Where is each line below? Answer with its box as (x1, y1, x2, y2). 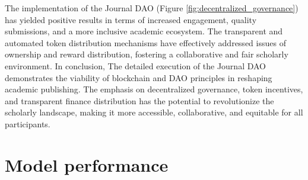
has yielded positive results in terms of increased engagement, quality (5, 13, 257, 25)
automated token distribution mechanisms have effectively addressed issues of (5, 36, 286, 49)
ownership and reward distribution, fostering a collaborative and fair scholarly (5, 48, 288, 60)
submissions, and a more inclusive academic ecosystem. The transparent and (5, 25, 283, 37)
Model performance (5, 152, 169, 176)
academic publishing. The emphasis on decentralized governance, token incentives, (5, 83, 303, 95)
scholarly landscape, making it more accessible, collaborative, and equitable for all (5, 106, 303, 118)
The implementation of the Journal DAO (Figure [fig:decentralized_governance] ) (5, 2, 299, 14)
